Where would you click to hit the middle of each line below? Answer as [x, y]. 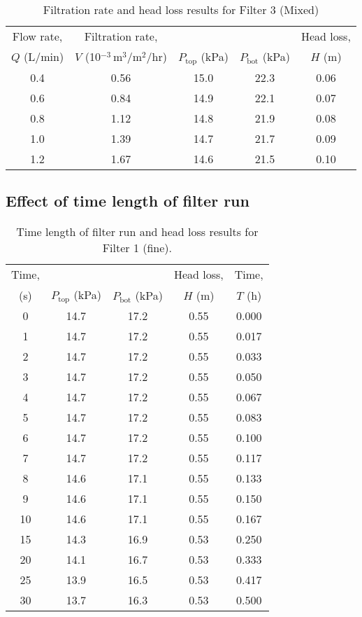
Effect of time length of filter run [128, 201]
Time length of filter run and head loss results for [137, 232]
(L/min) [44, 57]
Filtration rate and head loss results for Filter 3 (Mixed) [181, 9]
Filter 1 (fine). [137, 248]
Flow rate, [37, 36]
